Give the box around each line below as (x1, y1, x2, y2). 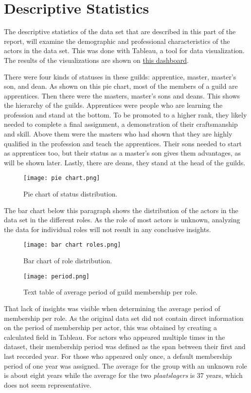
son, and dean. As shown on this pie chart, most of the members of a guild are (4, 81, 238, 91)
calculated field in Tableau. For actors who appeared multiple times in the (4, 332, 225, 342)
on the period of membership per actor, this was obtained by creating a (4, 322, 217, 333)
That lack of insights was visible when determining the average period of (4, 303, 220, 313)
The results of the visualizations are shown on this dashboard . (4, 55, 189, 65)
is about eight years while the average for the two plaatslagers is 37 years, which (4, 370, 243, 380)
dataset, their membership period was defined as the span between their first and (4, 341, 246, 352)
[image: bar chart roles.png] (23, 241, 121, 249)
